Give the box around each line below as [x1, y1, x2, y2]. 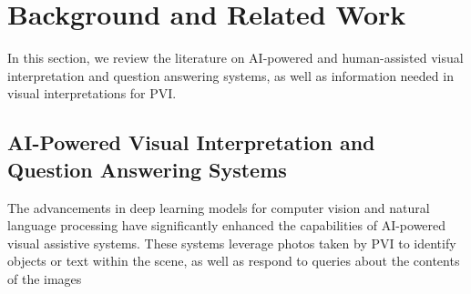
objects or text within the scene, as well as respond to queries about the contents [7, 251, 460, 270]
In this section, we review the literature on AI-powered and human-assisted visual [7, 48, 464, 67]
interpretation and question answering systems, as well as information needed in [7, 66, 454, 85]
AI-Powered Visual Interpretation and [7, 128, 375, 157]
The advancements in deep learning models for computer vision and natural [7, 198, 430, 217]
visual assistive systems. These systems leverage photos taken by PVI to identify [7, 233, 456, 252]
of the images [7, 269, 82, 288]
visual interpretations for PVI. [7, 84, 177, 103]
